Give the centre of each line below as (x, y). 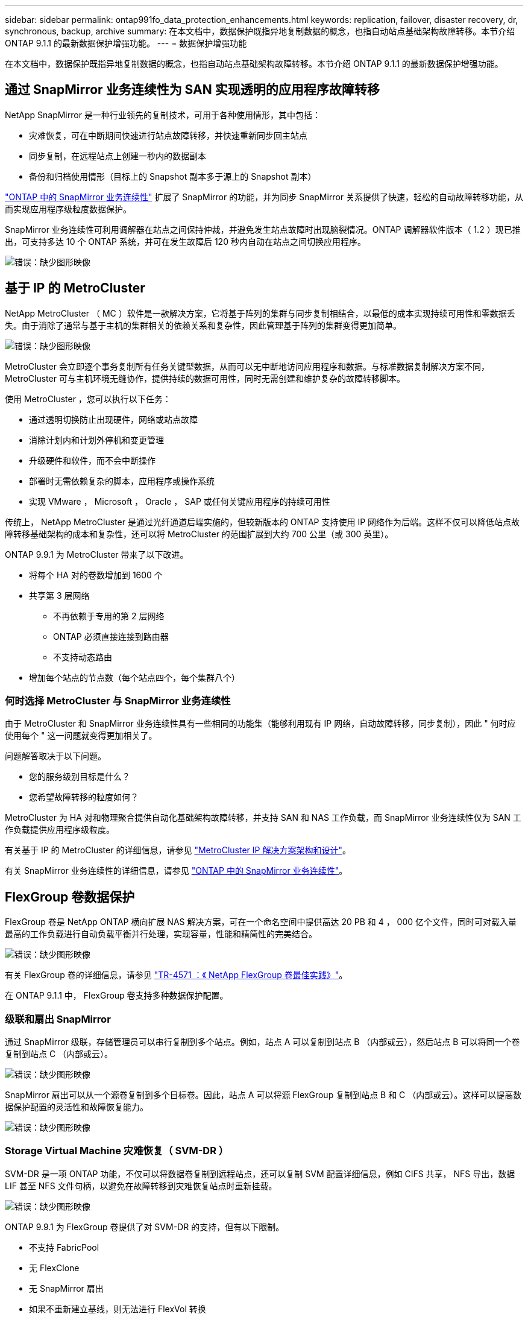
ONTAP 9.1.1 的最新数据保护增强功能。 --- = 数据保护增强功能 (126, 43)
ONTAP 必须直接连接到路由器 (111, 636)
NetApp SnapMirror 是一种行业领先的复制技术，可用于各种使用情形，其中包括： (163, 115)
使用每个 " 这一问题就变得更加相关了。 (81, 736)
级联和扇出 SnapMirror (58, 1019)
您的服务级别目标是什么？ (80, 777)
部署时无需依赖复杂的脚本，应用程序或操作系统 (122, 481)
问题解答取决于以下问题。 (55, 756)
